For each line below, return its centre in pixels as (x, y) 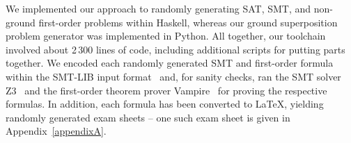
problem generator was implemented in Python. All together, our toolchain (166, 36)
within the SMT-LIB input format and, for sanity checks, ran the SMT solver (173, 76)
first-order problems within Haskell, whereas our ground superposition (188, 22)
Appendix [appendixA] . (56, 131)
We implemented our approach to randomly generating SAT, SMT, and (158, 8)
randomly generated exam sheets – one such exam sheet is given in (148, 117)
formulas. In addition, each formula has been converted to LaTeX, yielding (165, 104)
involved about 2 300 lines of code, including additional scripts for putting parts (175, 49)
